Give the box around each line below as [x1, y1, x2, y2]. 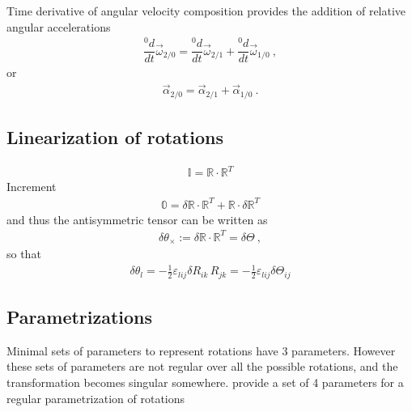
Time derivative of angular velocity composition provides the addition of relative [6, 2, 406, 19]
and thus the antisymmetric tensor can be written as [6, 210, 268, 227]
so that [6, 245, 41, 262]
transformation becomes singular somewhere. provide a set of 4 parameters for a [6, 374, 404, 391]
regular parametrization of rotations [6, 389, 185, 406]
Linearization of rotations [6, 125, 223, 150]
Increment [6, 178, 57, 195]
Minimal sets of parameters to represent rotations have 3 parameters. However [6, 342, 396, 359]
